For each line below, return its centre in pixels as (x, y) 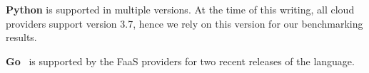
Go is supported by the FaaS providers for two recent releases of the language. (180, 61)
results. (21, 37)
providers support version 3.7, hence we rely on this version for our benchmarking (184, 23)
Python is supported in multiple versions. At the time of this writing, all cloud (180, 9)
